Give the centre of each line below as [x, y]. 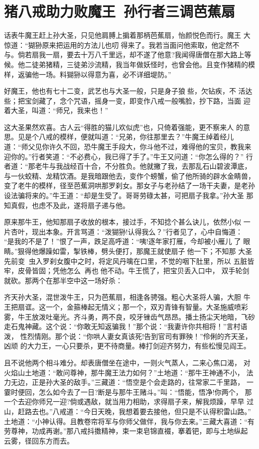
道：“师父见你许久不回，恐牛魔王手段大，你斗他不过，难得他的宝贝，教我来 [128, 147]
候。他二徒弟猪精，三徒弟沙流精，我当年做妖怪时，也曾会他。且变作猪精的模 [129, 64]
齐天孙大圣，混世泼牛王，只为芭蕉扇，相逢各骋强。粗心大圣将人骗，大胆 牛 [127, 297]
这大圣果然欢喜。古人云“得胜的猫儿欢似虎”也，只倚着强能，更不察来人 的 [124, 127]
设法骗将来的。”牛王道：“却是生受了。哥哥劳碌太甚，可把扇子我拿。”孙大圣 [124, 195]
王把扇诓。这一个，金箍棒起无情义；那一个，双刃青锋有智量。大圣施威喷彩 [126, 306]
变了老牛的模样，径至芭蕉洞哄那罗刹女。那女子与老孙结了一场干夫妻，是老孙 [129, 185]
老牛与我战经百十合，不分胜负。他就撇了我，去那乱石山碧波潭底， [143, 166]
